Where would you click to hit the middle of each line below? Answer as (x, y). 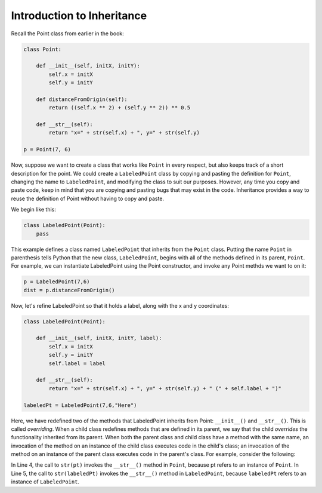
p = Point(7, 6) (47, 150)
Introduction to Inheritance (79, 16)
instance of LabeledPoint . (45, 482)
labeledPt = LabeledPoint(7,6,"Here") (80, 405)
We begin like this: (34, 210)
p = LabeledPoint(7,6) (57, 282)
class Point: (43, 49)
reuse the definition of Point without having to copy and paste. (87, 198)
